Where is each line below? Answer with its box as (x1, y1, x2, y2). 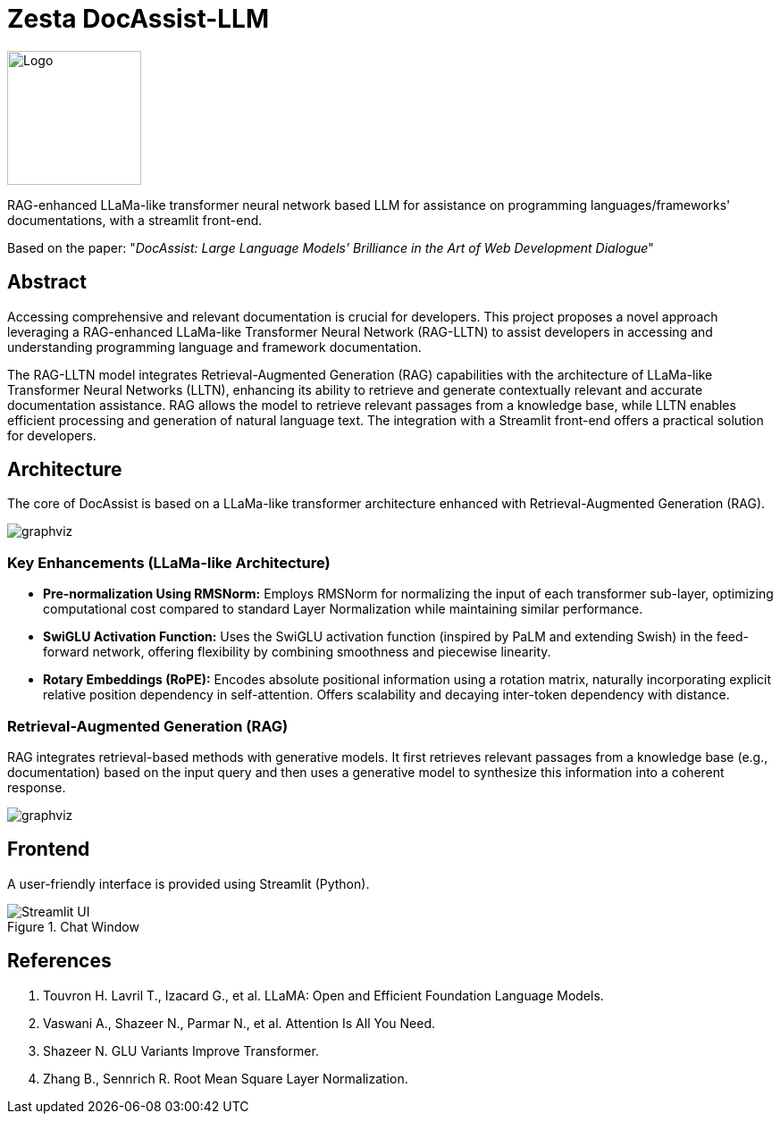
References (7, 950, 112, 973)
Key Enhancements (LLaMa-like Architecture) (7, 553, 331, 572)
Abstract (7, 271, 87, 294)
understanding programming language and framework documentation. (7, 339, 422, 355)
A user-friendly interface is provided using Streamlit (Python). (7, 875, 370, 891)
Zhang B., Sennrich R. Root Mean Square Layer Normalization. (43, 1070, 408, 1086)
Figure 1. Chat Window (7, 918, 139, 934)
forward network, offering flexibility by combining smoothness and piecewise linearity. (43, 644, 551, 660)
